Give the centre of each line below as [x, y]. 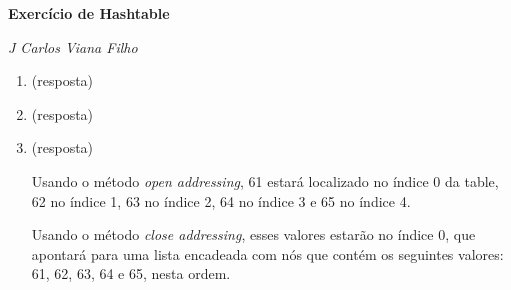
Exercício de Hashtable [89, 13]
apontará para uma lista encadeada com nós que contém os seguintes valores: [267, 253]
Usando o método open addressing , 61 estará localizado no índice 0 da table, [265, 180]
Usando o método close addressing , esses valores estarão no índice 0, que [253, 234]
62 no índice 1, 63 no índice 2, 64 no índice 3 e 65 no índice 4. [221, 200]
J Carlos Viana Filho [73, 46]
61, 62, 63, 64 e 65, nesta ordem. [131, 273]
